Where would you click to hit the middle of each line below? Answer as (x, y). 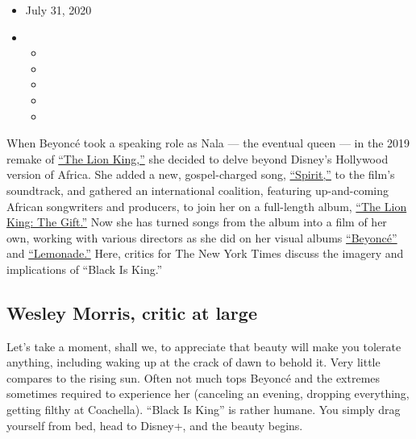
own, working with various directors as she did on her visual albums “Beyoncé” (202, 237)
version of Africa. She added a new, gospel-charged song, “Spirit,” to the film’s (201, 174)
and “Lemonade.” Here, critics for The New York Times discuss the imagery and (205, 253)
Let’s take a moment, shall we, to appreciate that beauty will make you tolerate (204, 346)
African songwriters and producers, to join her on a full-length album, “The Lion (207, 206)
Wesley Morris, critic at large (132, 312)
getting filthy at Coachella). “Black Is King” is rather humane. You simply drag (204, 410)
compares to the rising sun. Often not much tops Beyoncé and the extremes (193, 377)
